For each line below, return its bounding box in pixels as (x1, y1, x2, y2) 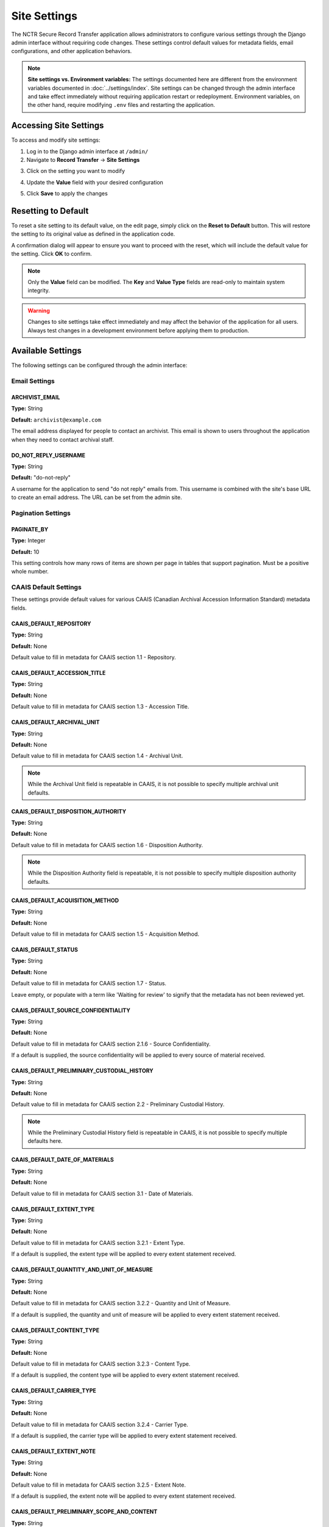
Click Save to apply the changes (26, 190, 108, 197)
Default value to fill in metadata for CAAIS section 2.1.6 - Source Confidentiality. (11, 1040, 211, 1048)
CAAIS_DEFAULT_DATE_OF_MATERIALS (11, 1156, 114, 1164)
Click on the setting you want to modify (26, 167, 125, 175)
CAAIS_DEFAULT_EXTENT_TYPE (11, 1205, 95, 1212)
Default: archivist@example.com (11, 416, 102, 423)
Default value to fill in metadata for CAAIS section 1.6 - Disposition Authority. (11, 841, 203, 848)
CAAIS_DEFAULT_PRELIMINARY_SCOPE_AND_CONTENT (11, 1508, 158, 1515)
